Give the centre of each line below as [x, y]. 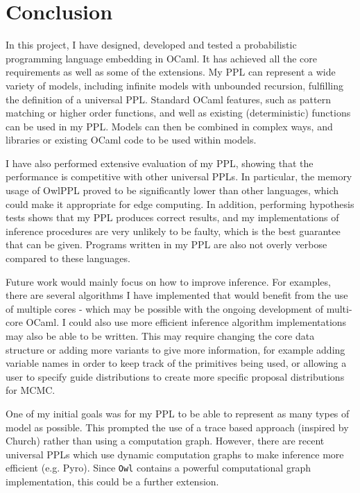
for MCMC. [31, 390]
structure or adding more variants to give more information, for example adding [175, 349]
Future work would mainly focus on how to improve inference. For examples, [168, 281]
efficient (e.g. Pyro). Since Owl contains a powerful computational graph [158, 468]
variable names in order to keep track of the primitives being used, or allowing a [176, 363]
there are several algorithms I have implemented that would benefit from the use [177, 295]
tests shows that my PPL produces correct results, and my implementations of [172, 217]
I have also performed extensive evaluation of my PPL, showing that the [160, 163]
